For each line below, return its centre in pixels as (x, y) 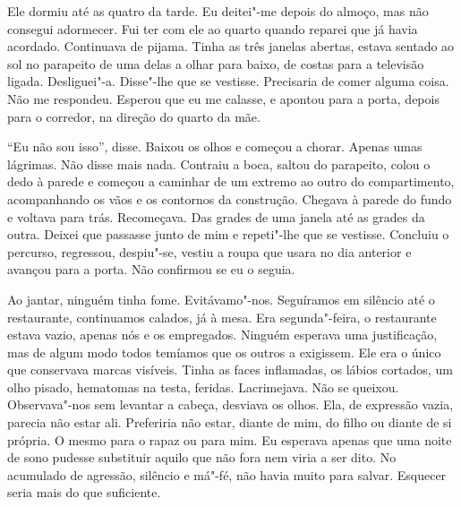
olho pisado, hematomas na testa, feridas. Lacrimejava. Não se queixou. (203, 387)
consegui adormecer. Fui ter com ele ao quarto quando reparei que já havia (213, 28)
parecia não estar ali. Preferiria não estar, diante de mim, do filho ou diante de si (230, 422)
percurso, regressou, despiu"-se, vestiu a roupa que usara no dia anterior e (209, 251)
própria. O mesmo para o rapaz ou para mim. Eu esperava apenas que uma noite (230, 439)
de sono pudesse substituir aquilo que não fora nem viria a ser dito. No (202, 457)
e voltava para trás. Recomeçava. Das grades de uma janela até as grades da (216, 216)
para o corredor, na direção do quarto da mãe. (134, 116)
